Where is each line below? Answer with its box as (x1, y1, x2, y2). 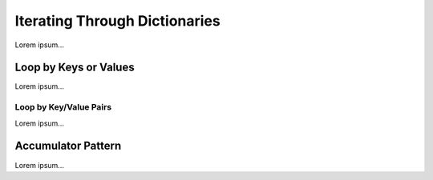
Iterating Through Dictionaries (14, 12, 221, 30)
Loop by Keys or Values (14, 61, 136, 74)
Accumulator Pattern (14, 139, 122, 153)
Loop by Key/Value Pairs (14, 102, 112, 113)
